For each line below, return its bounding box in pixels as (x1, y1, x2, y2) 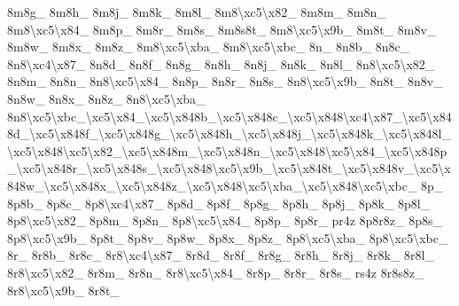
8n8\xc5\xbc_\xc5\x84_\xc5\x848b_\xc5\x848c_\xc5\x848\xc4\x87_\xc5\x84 (7, 106, 452, 125)
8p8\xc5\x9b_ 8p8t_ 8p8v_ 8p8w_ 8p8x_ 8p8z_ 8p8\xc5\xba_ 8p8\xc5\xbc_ (7, 228, 448, 247)
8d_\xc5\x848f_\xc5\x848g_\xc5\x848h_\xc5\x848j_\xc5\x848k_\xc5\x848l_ (7, 124, 451, 143)
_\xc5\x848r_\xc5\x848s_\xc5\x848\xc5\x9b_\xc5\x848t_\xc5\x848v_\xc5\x (7, 159, 451, 177)
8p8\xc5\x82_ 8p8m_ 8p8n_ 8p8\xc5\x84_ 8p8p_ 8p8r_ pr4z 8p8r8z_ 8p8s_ (7, 211, 442, 230)
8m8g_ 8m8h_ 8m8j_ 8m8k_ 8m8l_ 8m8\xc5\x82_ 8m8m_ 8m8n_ (7, 3, 386, 20)
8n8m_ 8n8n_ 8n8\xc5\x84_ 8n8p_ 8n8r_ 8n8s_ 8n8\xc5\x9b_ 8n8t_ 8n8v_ (7, 72, 443, 90)
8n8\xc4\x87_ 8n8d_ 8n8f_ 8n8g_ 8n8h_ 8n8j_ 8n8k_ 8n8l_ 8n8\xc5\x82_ (7, 54, 435, 73)
